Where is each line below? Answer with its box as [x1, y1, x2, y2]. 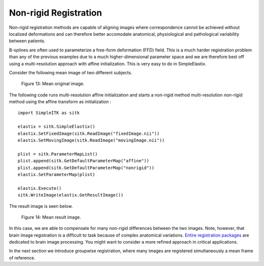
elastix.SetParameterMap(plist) [18, 172, 95, 177]
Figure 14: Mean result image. [21, 214, 81, 220]
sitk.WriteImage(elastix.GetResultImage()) [18, 192, 124, 198]
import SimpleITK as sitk [18, 110, 80, 116]
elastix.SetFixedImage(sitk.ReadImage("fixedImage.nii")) [18, 131, 160, 136]
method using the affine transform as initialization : [9, 99, 111, 105]
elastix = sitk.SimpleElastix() [18, 124, 95, 130]
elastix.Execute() [18, 185, 62, 191]
